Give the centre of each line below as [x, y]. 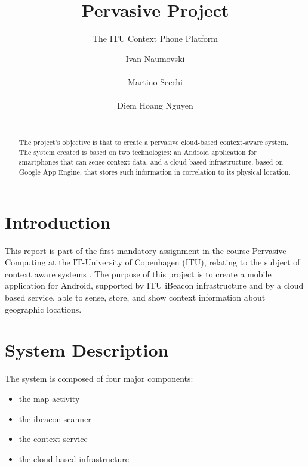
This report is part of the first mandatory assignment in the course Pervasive [146, 250]
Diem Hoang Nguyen [155, 105]
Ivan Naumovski [155, 58]
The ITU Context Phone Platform [155, 38]
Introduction [58, 222]
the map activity [49, 398]
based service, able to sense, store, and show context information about [135, 297]
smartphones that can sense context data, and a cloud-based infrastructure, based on [151, 162]
